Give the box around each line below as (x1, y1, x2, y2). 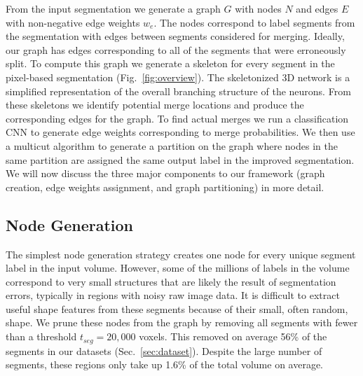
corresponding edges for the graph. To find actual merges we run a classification (6, 111, 349, 125)
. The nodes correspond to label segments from (153, 15, 355, 29)
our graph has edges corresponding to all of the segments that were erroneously (6, 42, 346, 57)
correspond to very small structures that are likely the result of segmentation (6, 274, 336, 288)
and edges (296, 1, 338, 15)
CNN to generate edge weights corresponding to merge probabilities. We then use (6, 125, 355, 139)
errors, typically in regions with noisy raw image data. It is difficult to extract (6, 288, 340, 302)
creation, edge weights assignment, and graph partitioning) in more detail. (6, 179, 324, 194)
